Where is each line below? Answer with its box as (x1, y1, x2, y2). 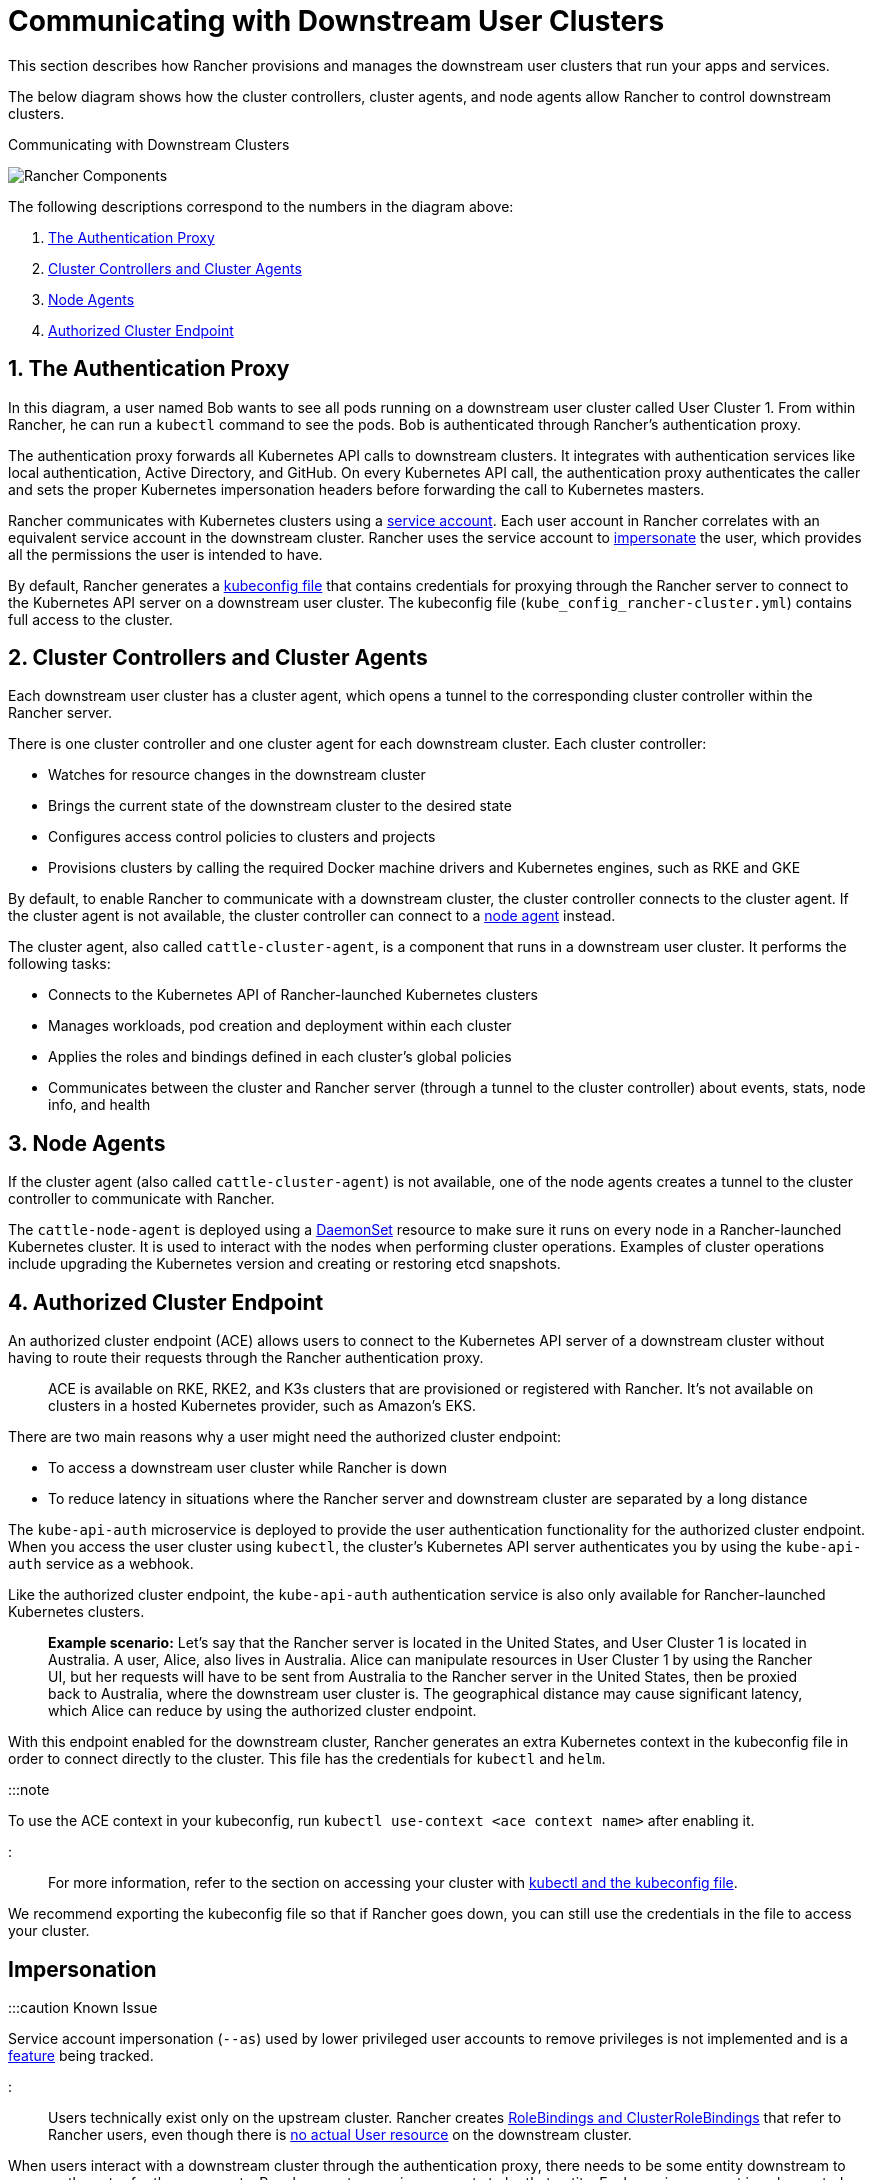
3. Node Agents (8, 1130, 166, 1156)
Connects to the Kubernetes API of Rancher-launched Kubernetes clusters (48, 986, 538, 1004)
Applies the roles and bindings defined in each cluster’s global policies (48, 1048, 512, 1066)
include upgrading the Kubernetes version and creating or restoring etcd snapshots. (8, 1255, 561, 1273)
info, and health (48, 1096, 151, 1114)
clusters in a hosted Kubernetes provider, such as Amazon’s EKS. (48, 1397, 477, 1415)
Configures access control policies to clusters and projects (48, 828, 436, 846)
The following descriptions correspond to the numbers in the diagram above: (8, 197, 514, 215)
